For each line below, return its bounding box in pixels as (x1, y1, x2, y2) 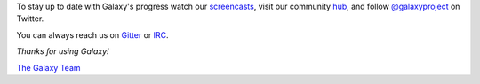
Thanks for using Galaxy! (16, 46, 110, 57)
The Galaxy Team (16, 62, 81, 73)
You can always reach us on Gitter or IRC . (16, 29, 169, 40)
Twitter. (16, 13, 44, 24)
